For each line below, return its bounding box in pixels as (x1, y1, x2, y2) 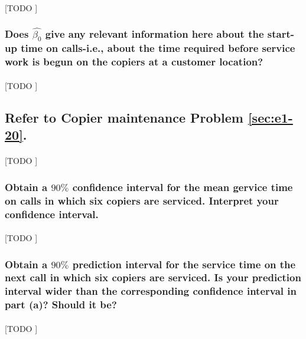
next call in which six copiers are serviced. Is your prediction (5, 270, 301, 285)
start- (267, 27, 294, 41)
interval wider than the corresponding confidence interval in (5, 284, 297, 298)
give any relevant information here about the (45, 27, 264, 41)
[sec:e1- (248, 108, 293, 126)
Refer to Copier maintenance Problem (5, 108, 243, 126)
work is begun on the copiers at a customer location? (5, 54, 263, 69)
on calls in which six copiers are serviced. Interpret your (5, 193, 279, 208)
